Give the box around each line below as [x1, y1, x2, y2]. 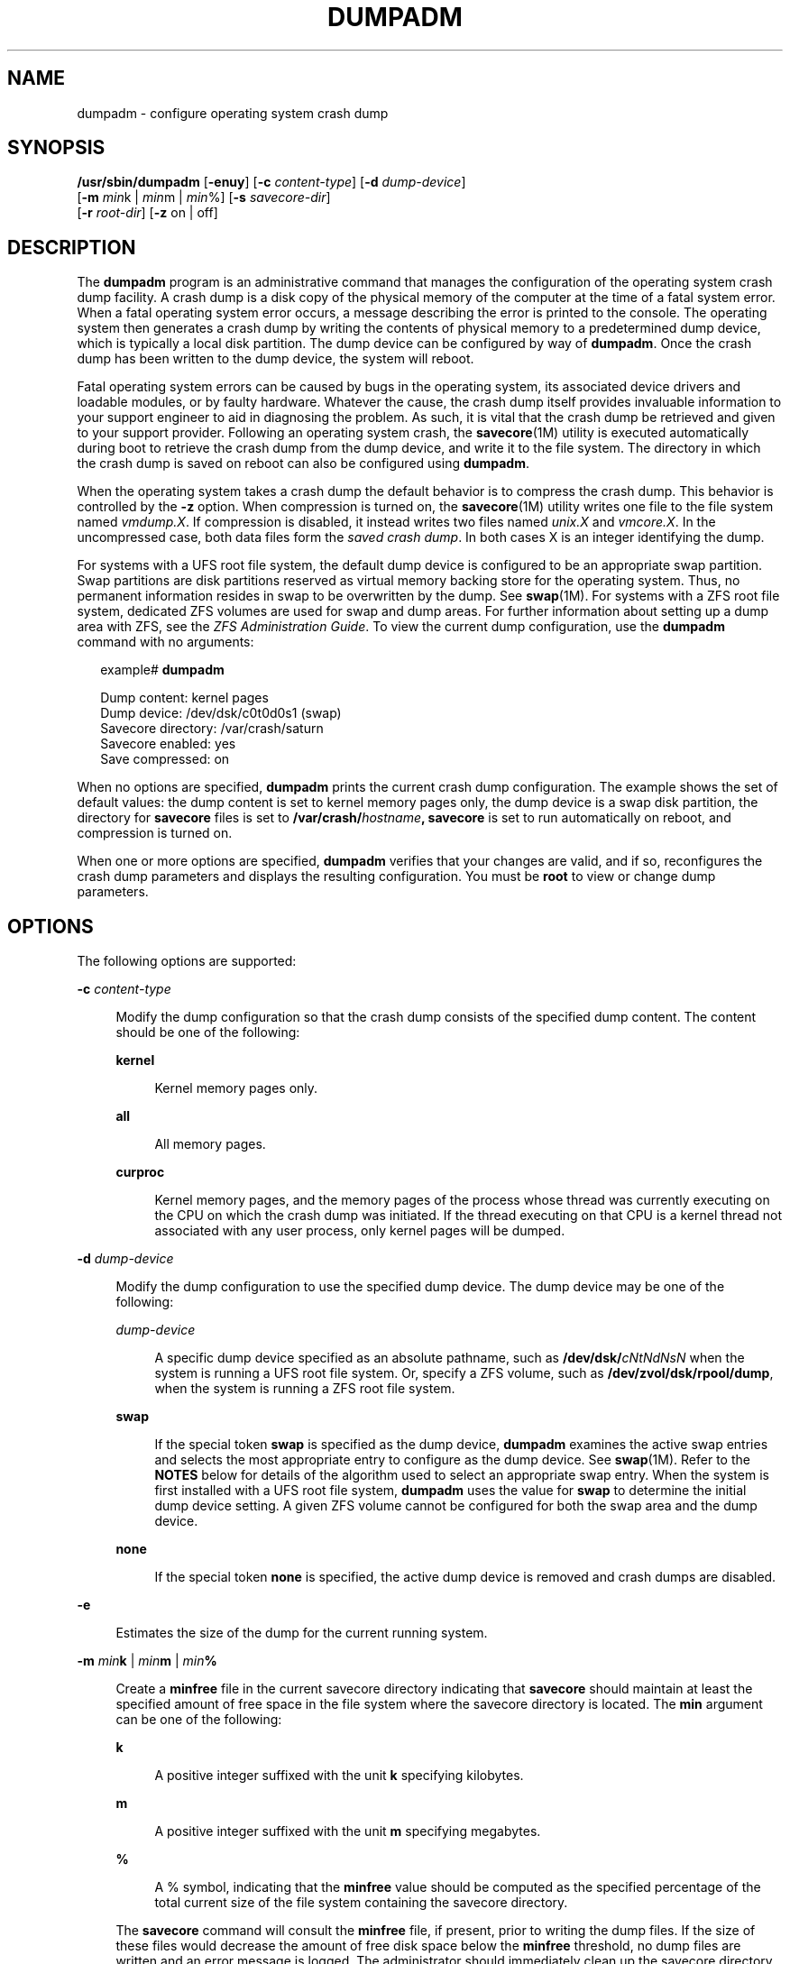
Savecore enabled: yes [100, 736, 236, 752]
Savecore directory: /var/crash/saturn [100, 720, 324, 737]
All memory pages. [154, 1136, 266, 1152]
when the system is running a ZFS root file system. [154, 1381, 455, 1397]
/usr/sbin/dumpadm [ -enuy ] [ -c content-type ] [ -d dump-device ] [77, 174, 466, 190]
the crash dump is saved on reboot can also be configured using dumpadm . [77, 455, 529, 472]
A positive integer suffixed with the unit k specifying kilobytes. [154, 1767, 524, 1784]
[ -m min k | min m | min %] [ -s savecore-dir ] [77, 189, 331, 206]
